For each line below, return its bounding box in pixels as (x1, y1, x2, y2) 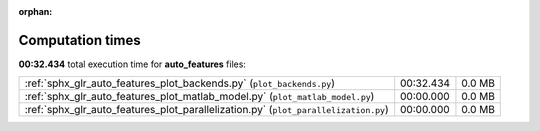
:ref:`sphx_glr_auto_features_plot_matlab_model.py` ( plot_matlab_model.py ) (24, 90, 375, 104)
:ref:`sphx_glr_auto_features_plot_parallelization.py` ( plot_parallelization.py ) (24, 103, 389, 117)
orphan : (18, 6, 53, 17)
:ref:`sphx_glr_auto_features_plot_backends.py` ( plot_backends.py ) (24, 76, 335, 90)
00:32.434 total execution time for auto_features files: (18, 58, 247, 70)
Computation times (18, 31, 141, 49)
